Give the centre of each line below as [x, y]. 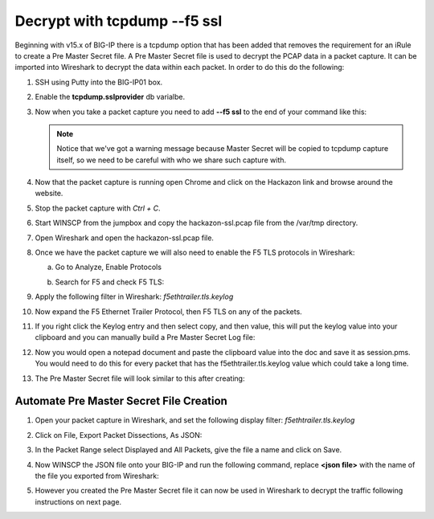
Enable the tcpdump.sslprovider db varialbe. [110, 97]
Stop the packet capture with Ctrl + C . [98, 208]
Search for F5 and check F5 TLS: [110, 282]
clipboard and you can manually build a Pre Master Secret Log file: [145, 337]
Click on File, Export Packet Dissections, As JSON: [119, 435]
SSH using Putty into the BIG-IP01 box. [99, 82]
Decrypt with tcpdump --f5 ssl [119, 21]
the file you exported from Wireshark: [97, 476]
